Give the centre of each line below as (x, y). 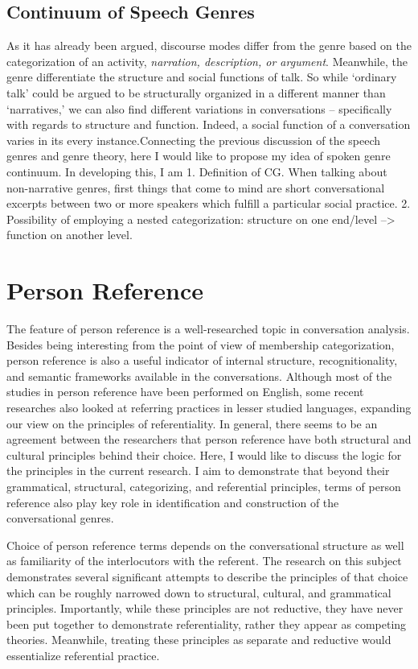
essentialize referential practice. (83, 655)
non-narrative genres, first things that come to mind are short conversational (196, 187)
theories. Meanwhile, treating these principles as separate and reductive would (199, 640)
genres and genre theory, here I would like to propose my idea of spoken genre (199, 156)
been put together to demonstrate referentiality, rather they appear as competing (207, 624)
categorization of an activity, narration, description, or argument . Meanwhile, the (207, 61)
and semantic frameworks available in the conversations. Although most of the (199, 376)
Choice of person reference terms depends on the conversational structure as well (205, 545)
